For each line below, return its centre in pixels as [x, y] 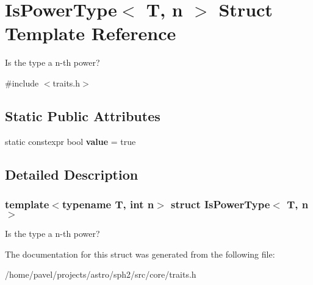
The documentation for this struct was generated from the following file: [140, 254]
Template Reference [91, 33]
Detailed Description [72, 174]
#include [22, 83]
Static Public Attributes [83, 115]
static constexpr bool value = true [70, 141]
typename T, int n [108, 204]
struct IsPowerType [221, 204]
